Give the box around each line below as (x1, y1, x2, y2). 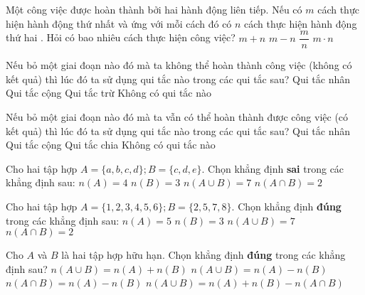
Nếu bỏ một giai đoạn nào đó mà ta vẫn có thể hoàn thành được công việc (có (6, 109, 349, 124)
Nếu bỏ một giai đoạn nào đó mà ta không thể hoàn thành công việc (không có (6, 58, 352, 73)
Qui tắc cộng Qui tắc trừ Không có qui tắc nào (6, 85, 212, 100)
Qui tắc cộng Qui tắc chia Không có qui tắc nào (6, 137, 216, 152)
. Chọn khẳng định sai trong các (201, 161, 344, 176)
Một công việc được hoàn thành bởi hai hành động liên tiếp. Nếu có (6, 2, 302, 16)
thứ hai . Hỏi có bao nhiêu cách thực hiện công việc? (6, 30, 236, 45)
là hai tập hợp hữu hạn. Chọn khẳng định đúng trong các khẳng (61, 247, 346, 262)
